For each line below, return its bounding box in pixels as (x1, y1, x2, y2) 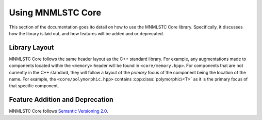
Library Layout (9, 43, 54, 52)
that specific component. (9, 83, 59, 89)
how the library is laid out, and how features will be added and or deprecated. (9, 30, 164, 36)
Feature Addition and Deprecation (9, 95, 114, 104)
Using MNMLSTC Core (9, 7, 101, 18)
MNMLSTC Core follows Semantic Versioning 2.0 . (9, 108, 109, 114)
